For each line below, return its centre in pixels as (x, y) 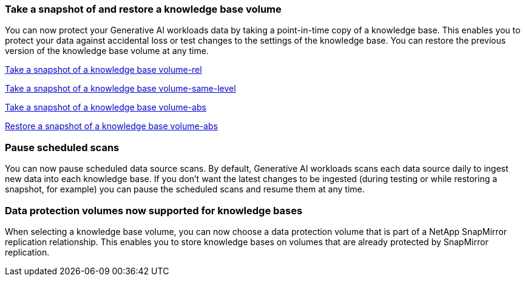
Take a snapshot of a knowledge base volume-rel (103, 70)
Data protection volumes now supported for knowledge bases (154, 210)
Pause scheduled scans (62, 147)
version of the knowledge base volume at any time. (107, 51)
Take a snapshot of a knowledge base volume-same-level (120, 89)
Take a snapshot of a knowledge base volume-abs (106, 107)
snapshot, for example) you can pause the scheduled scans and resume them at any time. (185, 189)
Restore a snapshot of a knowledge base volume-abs (111, 126)
